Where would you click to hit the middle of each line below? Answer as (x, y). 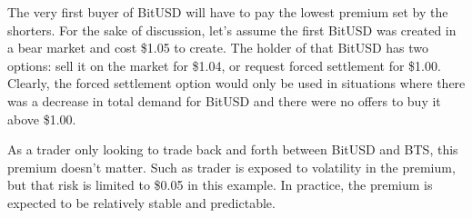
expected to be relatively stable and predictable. (141, 202)
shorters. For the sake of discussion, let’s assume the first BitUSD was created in (232, 30)
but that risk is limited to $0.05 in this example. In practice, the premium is (220, 185)
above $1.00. (42, 119)
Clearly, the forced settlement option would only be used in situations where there (236, 83)
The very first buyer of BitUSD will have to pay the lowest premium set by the (228, 12)
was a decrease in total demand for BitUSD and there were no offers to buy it (224, 100)
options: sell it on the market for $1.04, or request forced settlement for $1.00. (224, 65)
